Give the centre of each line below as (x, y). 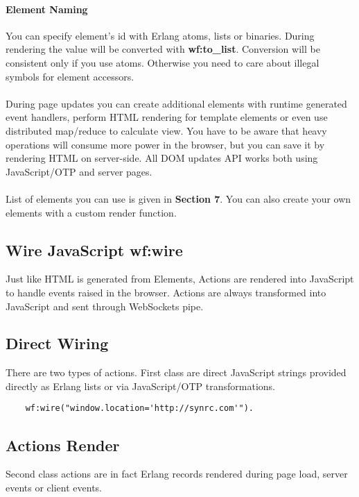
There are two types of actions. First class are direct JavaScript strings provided (176, 372)
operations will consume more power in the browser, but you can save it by (165, 144)
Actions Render (63, 445)
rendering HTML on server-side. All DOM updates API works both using (162, 158)
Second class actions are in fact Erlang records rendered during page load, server (177, 474)
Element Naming (47, 9)
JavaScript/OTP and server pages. (79, 171)
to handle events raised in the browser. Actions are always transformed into (166, 292)
